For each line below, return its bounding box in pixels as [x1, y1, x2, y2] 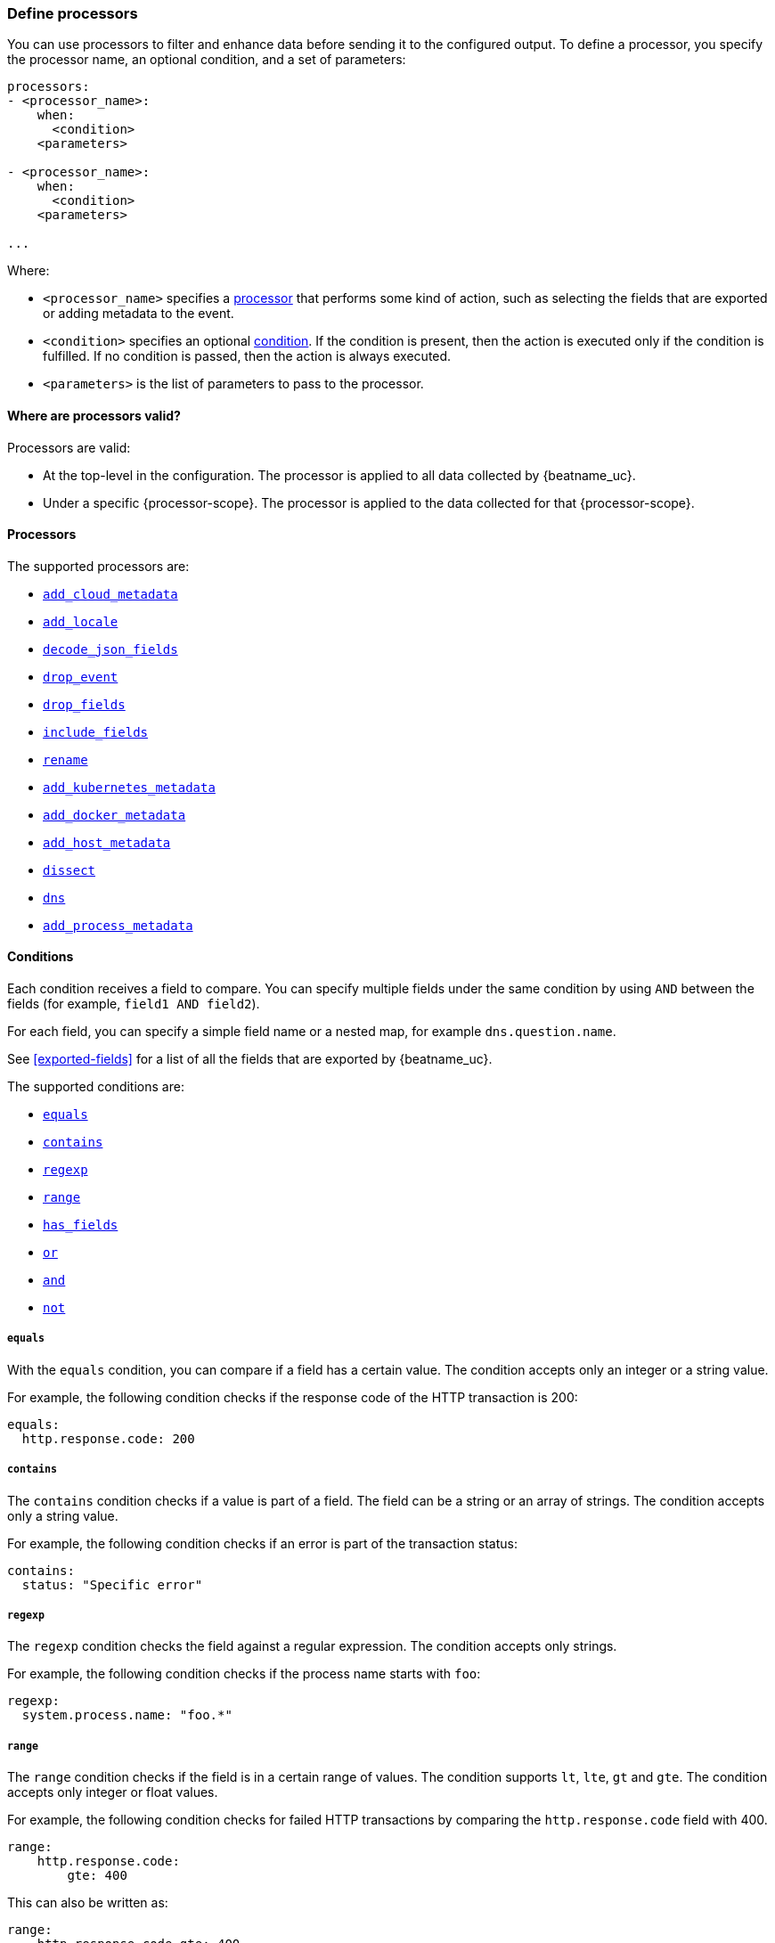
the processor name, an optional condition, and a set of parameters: [7, 52, 406, 68]
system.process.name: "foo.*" [21, 1708, 232, 1723]
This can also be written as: [7, 1895, 168, 1911]
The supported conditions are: [7, 1079, 184, 1095]
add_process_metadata [43, 918, 193, 933]
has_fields [43, 1218, 118, 1233]
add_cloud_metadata [43, 586, 178, 601]
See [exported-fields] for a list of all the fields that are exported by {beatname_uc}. [7, 1051, 493, 1067]
